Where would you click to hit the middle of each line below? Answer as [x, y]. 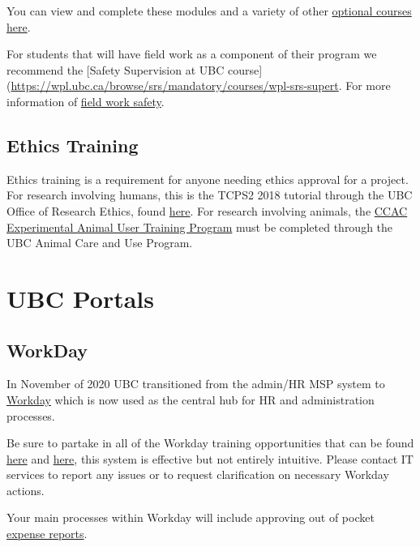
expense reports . [47, 534]
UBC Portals [80, 298]
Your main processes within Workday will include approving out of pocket [191, 517]
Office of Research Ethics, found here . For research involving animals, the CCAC [207, 210]
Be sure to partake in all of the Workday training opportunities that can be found [210, 443]
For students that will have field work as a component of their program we [192, 54]
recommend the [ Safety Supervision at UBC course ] [135, 69]
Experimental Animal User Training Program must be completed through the [200, 226]
